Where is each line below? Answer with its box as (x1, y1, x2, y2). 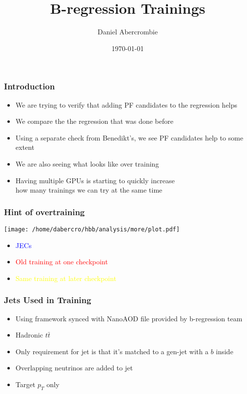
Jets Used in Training (4, 294, 91, 306)
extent (15, 142, 34, 152)
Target (15, 379, 35, 390)
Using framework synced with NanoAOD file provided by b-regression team (15, 313, 243, 323)
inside (216, 346, 233, 356)
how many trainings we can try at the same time (15, 185, 163, 195)
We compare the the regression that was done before (15, 116, 173, 126)
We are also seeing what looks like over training (15, 158, 159, 169)
